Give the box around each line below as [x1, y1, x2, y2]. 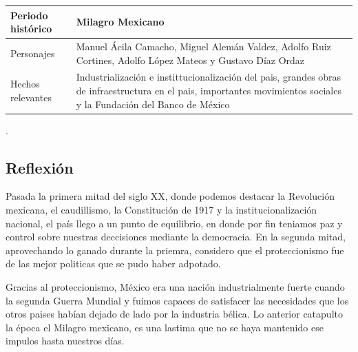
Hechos [10, 76, 40, 91]
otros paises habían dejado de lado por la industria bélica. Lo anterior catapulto [6, 307, 343, 321]
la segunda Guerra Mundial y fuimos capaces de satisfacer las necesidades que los [6, 293, 349, 307]
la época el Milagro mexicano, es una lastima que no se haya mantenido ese [6, 320, 324, 334]
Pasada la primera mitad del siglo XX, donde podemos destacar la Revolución [6, 189, 335, 203]
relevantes [10, 90, 52, 104]
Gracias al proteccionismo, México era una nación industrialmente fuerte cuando [6, 280, 345, 294]
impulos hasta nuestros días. [6, 333, 125, 348]
